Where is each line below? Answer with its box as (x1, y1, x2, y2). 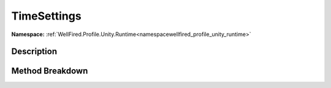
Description (11, 46, 58, 57)
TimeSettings (11, 9, 82, 23)
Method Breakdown (11, 66, 88, 76)
